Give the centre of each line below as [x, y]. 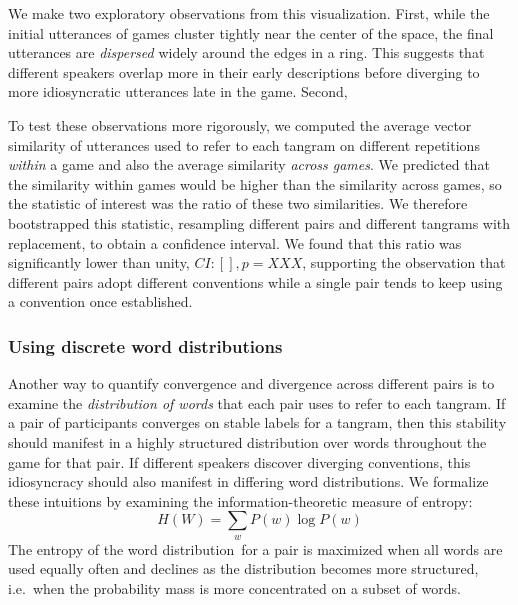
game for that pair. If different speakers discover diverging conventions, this [239, 461]
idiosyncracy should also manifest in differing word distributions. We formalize [248, 481]
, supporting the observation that [404, 262]
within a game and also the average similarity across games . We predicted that [249, 164]
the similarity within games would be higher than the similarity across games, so [255, 183]
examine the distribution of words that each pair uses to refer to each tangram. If [257, 402]
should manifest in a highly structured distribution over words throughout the [247, 441]
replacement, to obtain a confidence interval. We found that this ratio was [235, 242]
